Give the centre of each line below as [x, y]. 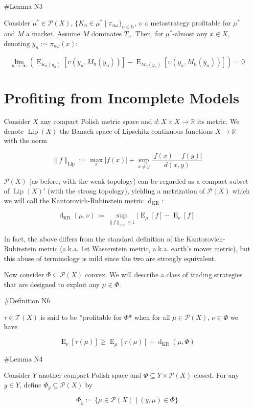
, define [31, 384]
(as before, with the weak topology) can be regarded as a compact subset [139, 181]
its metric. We [218, 121]
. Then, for [147, 34]
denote [14, 131]
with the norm [25, 140]
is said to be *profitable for [81, 317]
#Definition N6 [27, 301]
